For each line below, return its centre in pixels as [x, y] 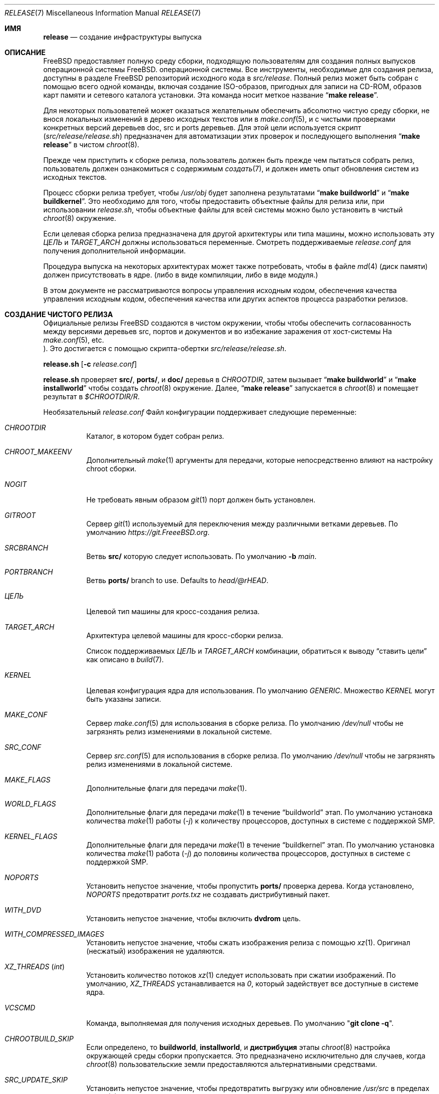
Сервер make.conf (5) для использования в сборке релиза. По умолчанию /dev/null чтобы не [245, 723]
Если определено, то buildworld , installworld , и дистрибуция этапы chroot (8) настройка [238, 1047]
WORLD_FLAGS [30, 804]
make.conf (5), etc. [74, 340]
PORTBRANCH [29, 572]
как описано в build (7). [125, 659]
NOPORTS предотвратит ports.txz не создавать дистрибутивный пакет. [208, 894]
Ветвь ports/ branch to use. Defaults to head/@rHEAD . [177, 580]
